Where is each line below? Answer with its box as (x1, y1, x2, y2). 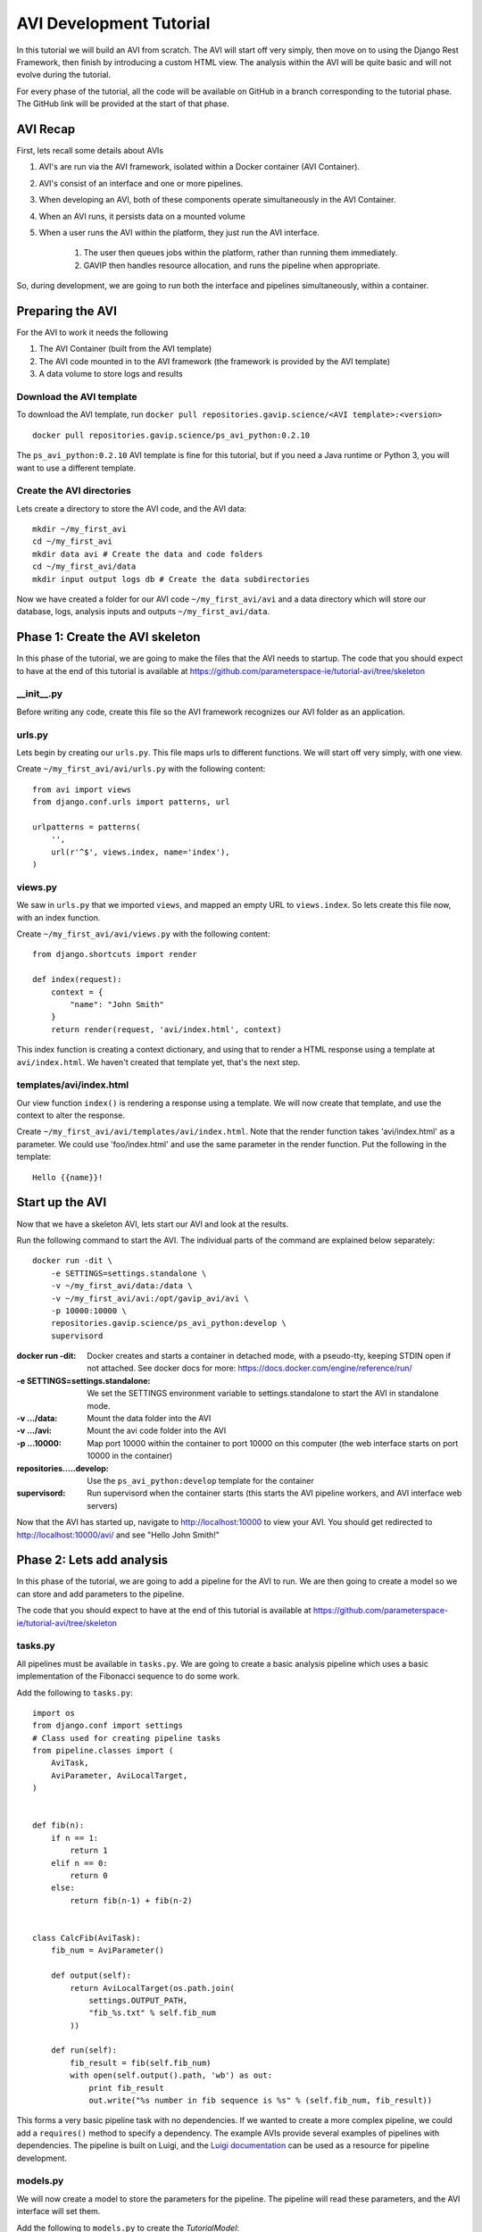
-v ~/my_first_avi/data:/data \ (50, 1281, 193, 1291)
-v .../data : (16, 1413, 58, 1424)
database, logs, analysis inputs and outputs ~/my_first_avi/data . (16, 606, 270, 617)
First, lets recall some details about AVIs (16, 146, 164, 156)
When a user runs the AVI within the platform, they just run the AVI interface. (38, 227, 320, 237)
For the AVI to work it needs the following (16, 327, 169, 338)
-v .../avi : (16, 1425, 53, 1437)
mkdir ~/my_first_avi (32, 524, 127, 535)
